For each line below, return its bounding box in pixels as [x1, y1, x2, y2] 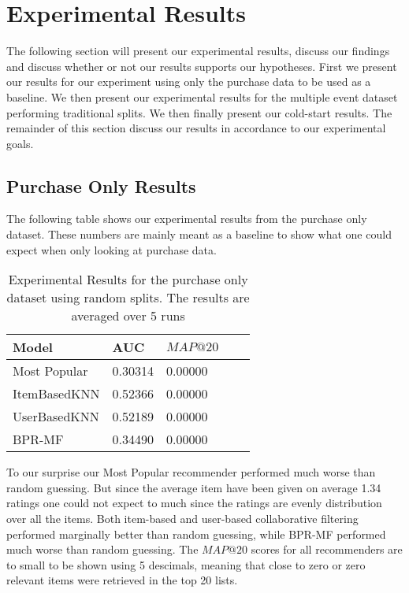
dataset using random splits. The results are [6, 288, 250, 307]
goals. [6, 135, 34, 151]
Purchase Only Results [6, 173, 196, 198]
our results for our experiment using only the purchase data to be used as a [6, 73, 371, 90]
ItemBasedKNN [13, 384, 100, 403]
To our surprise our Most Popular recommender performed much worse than [6, 464, 376, 480]
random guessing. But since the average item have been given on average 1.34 [6, 479, 381, 495]
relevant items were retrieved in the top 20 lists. [6, 572, 238, 588]
